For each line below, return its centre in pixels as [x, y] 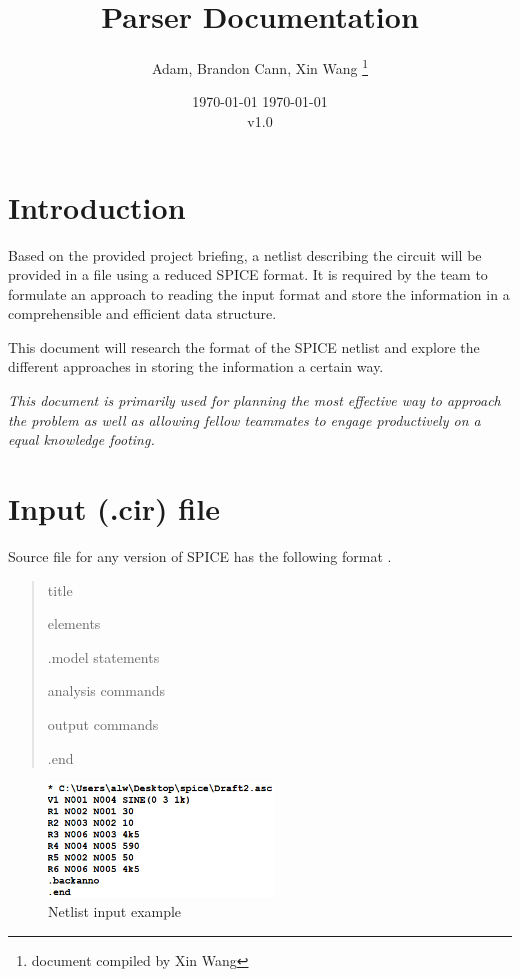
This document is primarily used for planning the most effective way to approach [254, 400]
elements [74, 623]
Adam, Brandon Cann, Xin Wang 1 [260, 66]
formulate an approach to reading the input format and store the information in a [259, 293]
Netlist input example [115, 911]
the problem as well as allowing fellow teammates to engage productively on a [244, 419]
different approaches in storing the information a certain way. [196, 366]
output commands [103, 723]
